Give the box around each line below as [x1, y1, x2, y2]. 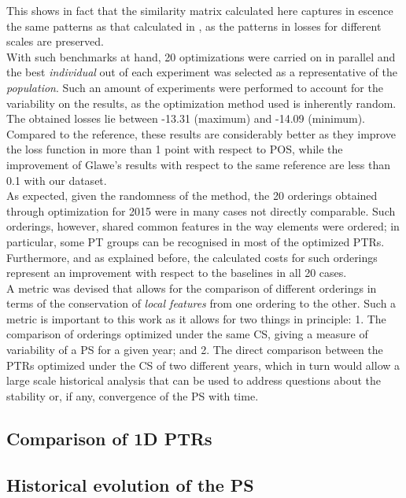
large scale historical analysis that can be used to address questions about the [6, 372, 382, 389]
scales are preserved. [6, 33, 104, 50]
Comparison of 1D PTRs [6, 426, 212, 450]
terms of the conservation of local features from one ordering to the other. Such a [6, 295, 397, 312]
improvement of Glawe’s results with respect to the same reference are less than [6, 156, 391, 172]
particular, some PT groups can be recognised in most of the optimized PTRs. [6, 233, 385, 249]
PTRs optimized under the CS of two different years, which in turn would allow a [6, 356, 400, 373]
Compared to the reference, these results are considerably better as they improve [6, 125, 396, 142]
